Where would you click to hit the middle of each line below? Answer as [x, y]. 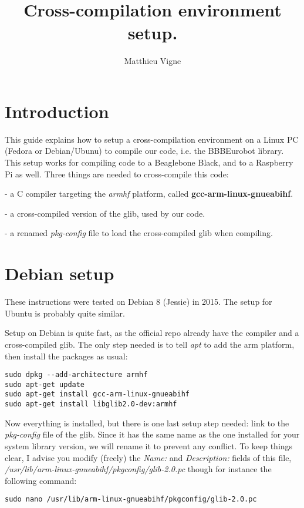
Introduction [57, 111]
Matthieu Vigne [153, 61]
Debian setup [60, 273]
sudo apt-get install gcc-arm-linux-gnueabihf [97, 394]
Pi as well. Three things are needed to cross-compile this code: [117, 174]
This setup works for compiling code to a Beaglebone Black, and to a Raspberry [149, 162]
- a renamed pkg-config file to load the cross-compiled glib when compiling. [139, 233]
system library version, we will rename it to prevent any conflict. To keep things [149, 445]
